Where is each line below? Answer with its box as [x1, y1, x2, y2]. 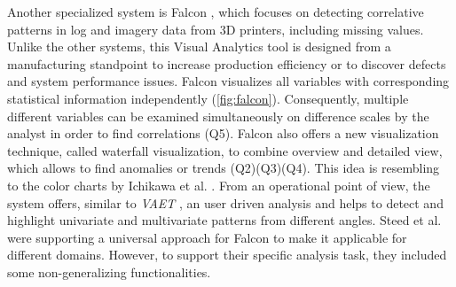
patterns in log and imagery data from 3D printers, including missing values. [7, 19, 424, 38]
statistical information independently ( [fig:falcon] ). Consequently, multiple [7, 89, 409, 107]
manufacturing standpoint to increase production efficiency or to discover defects [7, 54, 446, 73]
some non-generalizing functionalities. [7, 262, 211, 281]
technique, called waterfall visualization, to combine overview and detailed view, [7, 141, 443, 159]
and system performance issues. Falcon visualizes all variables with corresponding [7, 72, 450, 90]
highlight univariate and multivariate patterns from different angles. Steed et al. [7, 211, 442, 229]
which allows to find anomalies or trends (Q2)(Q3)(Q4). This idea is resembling [7, 159, 440, 177]
